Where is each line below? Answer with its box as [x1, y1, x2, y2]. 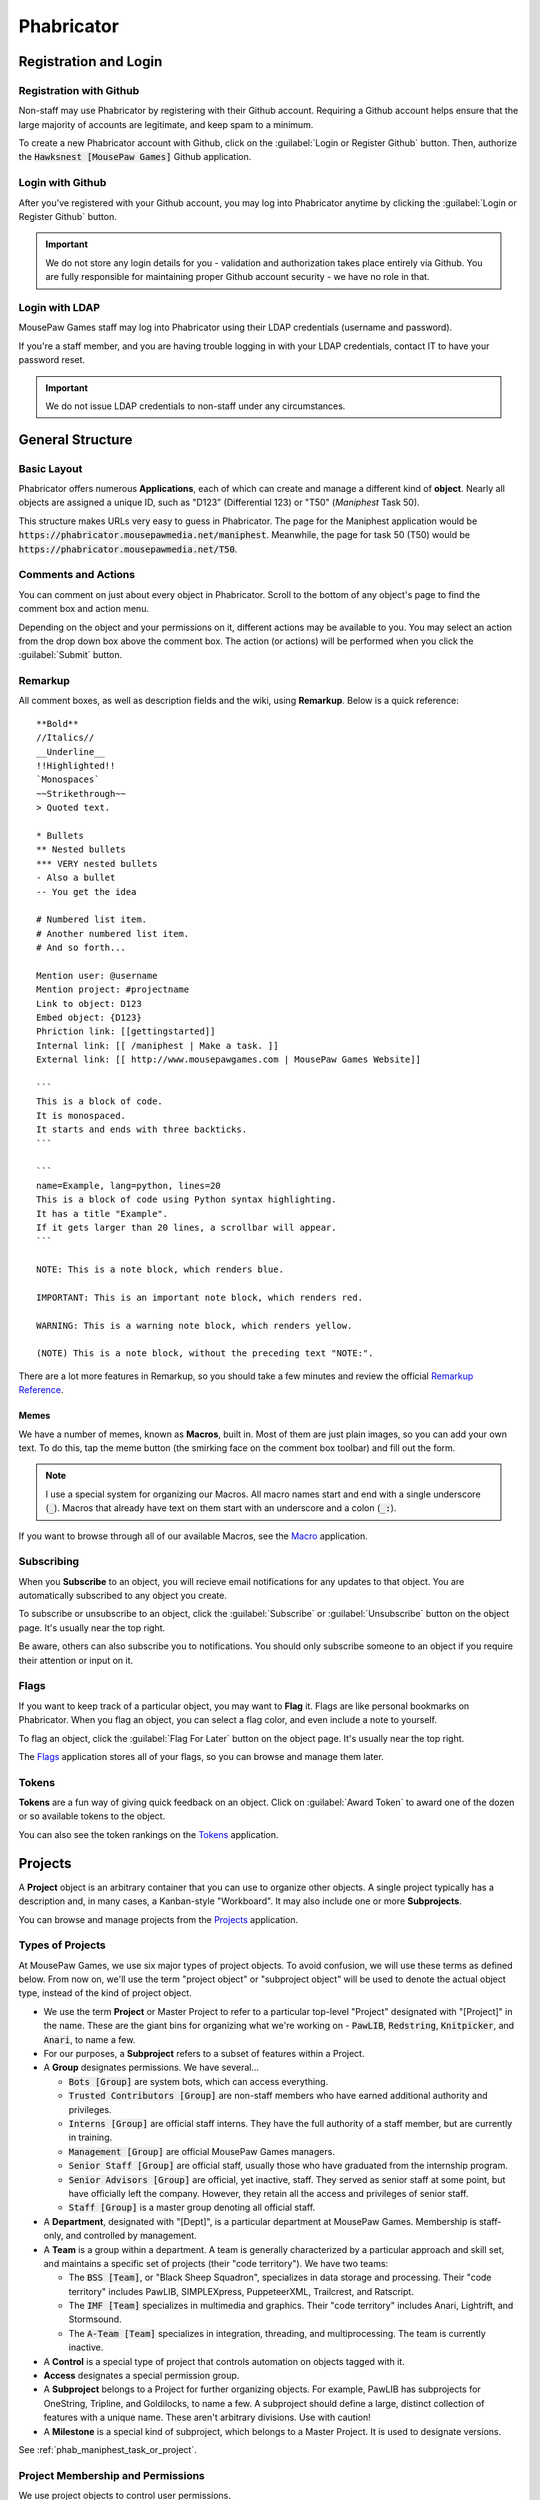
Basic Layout [18, 461, 83, 475]
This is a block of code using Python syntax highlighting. [36, 1194, 337, 1205]
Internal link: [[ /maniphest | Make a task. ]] [36, 1040, 279, 1051]
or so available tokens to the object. [18, 1810, 166, 1822]
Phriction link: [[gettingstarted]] [36, 1026, 216, 1037]
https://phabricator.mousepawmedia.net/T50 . [18, 543, 238, 555]
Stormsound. [68, 2313, 122, 2325]
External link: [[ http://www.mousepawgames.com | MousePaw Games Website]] [36, 1054, 422, 1065]
